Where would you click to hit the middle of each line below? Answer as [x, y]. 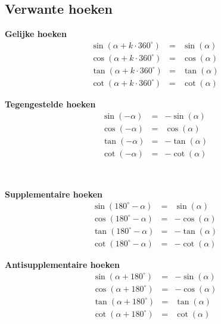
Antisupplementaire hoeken [62, 264]
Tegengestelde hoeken [50, 104]
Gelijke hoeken [36, 34]
